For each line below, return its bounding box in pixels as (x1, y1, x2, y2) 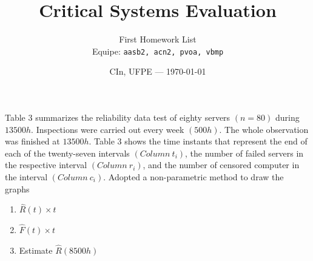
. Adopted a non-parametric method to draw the (103, 170, 284, 183)
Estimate (19, 243, 53, 256)
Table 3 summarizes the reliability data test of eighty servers (5, 110, 231, 123)
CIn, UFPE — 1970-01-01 (109, 65, 206, 78)
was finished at (5, 135, 60, 147)
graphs (5, 182, 30, 195)
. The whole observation (219, 123, 309, 135)
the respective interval (5, 158, 87, 171)
